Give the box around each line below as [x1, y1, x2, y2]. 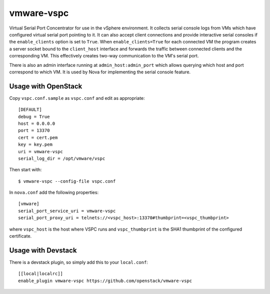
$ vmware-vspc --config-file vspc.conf [18, 178, 116, 184]
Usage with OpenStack [9, 82, 82, 90]
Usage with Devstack [9, 246, 77, 255]
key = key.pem [18, 142, 52, 147]
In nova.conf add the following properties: [9, 190, 99, 196]
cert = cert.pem [18, 135, 58, 140]
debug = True [18, 114, 50, 119]
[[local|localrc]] [18, 271, 63, 277]
